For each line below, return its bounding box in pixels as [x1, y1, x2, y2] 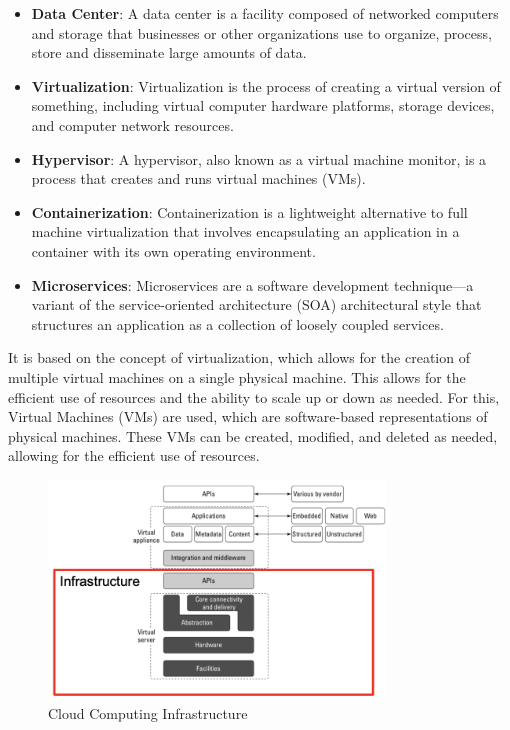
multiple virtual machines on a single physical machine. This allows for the [8, 366, 466, 387]
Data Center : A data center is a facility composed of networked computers [31, 3, 499, 23]
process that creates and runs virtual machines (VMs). [31, 168, 366, 189]
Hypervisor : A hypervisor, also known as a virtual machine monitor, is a [31, 148, 487, 169]
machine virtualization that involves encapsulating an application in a [31, 221, 460, 242]
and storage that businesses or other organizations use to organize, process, [31, 22, 492, 43]
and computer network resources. [31, 114, 234, 135]
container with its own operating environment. [31, 240, 316, 261]
